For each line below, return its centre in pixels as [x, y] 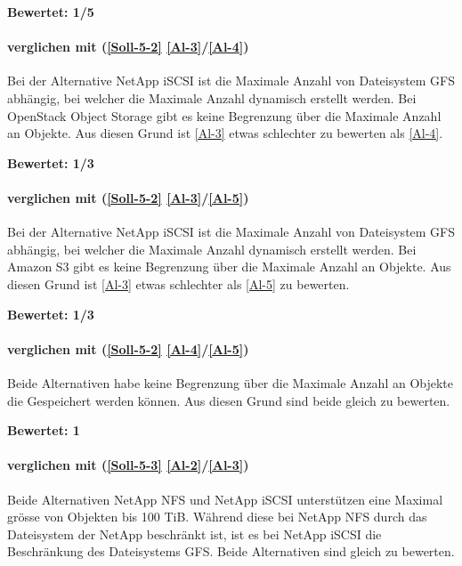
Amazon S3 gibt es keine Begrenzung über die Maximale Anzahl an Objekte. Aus [229, 267]
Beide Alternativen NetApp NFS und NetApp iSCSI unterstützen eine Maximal [225, 499]
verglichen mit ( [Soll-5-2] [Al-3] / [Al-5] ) [128, 197]
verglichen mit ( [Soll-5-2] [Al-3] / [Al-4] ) [128, 47]
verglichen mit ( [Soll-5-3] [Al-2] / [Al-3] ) [128, 465]
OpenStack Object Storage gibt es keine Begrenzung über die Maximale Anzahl [224, 115]
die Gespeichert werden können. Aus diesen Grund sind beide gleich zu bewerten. [229, 400]
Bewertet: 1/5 [51, 12]
